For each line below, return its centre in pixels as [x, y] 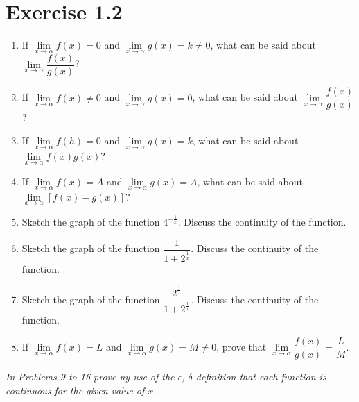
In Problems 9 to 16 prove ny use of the [90, 377]
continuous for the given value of [75, 390]
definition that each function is [261, 377]
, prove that [242, 347]
